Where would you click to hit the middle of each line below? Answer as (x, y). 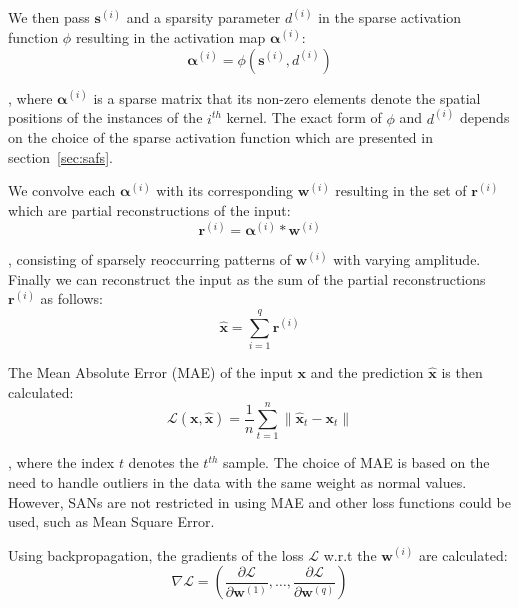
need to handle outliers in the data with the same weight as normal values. (237, 481)
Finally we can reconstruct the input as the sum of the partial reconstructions (247, 278)
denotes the (163, 462)
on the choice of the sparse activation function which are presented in (220, 137)
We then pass (49, 17)
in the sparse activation (390, 17)
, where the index (61, 462)
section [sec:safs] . (60, 156)
